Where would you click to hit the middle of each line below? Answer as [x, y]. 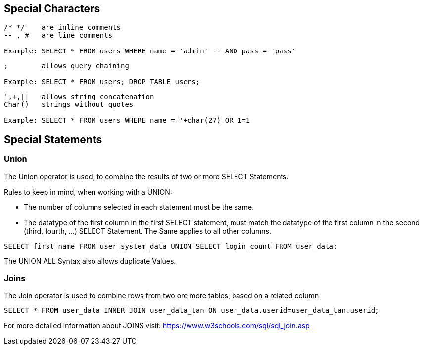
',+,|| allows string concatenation [79, 97]
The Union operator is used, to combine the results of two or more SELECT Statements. [146, 176]
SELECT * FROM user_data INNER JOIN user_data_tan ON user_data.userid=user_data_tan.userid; [192, 311]
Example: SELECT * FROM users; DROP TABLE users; [102, 82]
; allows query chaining [67, 66]
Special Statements [53, 139]
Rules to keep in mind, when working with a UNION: [88, 192]
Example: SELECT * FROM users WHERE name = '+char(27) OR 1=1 [127, 121]
